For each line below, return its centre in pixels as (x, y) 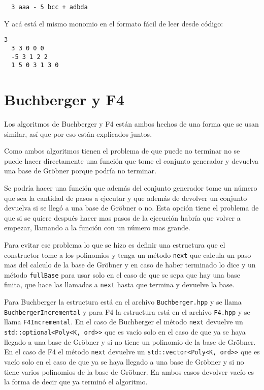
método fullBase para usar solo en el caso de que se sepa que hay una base (122, 274)
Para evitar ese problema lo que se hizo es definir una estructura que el (115, 244)
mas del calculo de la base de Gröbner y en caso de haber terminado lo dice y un (130, 265)
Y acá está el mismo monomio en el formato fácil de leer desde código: (114, 23)
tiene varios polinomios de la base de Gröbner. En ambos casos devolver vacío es (129, 371)
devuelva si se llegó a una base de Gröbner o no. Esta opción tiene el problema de (131, 208)
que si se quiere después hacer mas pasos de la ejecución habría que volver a (122, 217)
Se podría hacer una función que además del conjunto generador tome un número (131, 187)
